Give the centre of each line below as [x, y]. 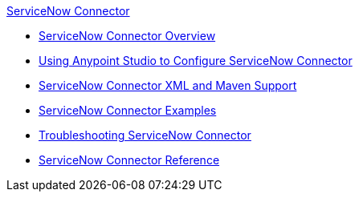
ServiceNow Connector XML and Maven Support [168, 85]
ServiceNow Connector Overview [127, 36]
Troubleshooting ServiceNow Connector [145, 135]
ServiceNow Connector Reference [129, 160]
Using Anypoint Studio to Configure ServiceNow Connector [196, 61]
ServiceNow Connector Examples [128, 110]
